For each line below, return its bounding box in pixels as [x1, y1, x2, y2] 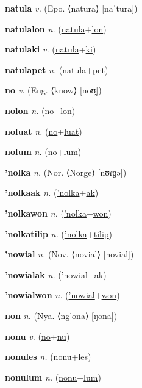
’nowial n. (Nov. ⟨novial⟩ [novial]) [5, 248, 134, 260]
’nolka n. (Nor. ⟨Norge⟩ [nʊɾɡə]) [5, 165, 127, 178]
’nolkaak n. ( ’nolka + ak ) [5, 186, 99, 199]
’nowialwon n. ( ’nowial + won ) [5, 289, 120, 301]
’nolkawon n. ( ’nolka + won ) [5, 206, 112, 219]
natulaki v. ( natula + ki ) [5, 43, 96, 56]
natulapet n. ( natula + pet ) [5, 63, 108, 76]
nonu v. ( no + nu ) [5, 329, 70, 342]
